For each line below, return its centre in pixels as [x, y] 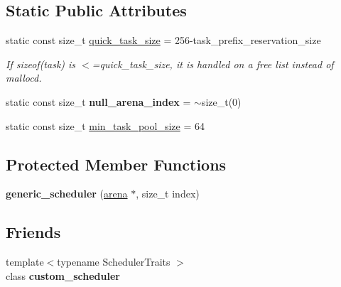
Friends [33, 232]
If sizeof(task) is [41, 64]
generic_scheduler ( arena [67, 194]
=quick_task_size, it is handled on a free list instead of [213, 64]
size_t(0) [221, 101]
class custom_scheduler [63, 275]
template [25, 262]
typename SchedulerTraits [114, 262]
